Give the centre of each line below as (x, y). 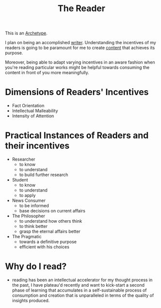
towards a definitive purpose (48, 242)
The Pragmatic (27, 237)
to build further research (44, 175)
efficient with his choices (44, 247)
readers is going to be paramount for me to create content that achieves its (80, 48)
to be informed (34, 206)
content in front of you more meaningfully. (47, 73)
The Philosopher (28, 216)
